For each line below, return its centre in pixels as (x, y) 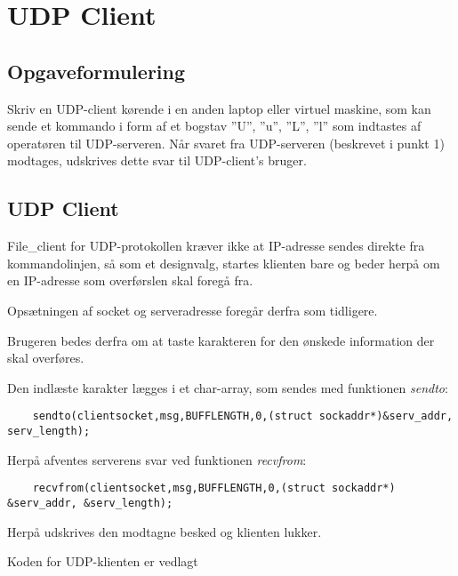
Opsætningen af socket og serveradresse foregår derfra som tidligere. (193, 310)
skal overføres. (46, 358)
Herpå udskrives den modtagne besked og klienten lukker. (165, 531)
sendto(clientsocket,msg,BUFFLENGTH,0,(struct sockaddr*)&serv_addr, (243, 416)
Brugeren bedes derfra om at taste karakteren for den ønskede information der (221, 340)
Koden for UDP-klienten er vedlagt (103, 561)
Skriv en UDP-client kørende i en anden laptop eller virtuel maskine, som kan (219, 108)
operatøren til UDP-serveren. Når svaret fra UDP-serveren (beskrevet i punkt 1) (226, 143)
